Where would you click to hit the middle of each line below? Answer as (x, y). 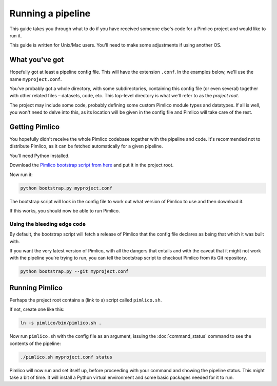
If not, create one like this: (37, 309)
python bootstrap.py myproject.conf (66, 188)
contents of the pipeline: (35, 344)
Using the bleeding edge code (47, 224)
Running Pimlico (36, 287)
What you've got (37, 60)
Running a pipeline (50, 13)
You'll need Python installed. (39, 156)
